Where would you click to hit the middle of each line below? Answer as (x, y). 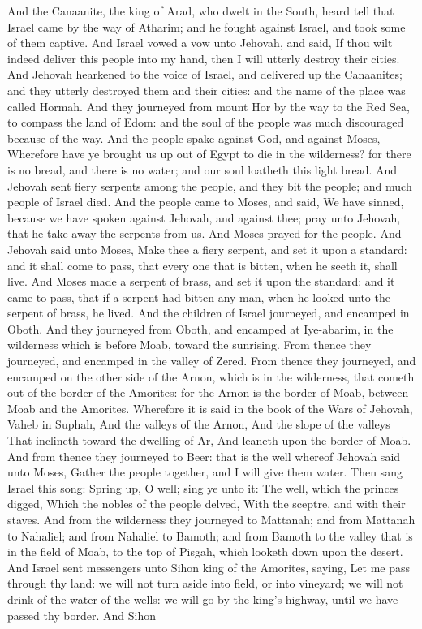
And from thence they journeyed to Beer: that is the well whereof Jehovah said (204, 456)
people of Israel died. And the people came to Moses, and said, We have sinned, (206, 202)
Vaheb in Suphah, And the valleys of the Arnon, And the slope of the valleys (199, 424)
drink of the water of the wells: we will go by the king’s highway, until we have (203, 599)
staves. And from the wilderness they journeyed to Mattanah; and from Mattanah (211, 519)
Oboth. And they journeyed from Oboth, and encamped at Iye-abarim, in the (200, 328)
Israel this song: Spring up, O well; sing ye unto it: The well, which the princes (203, 487)
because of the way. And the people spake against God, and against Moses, (194, 138)
